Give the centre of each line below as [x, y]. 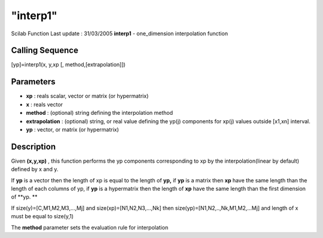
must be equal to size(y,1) [42, 216]
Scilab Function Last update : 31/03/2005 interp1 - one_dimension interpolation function [120, 33]
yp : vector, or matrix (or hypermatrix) [72, 129]
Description [33, 147]
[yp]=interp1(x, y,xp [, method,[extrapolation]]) [68, 65]
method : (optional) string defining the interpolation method [100, 113]
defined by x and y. [35, 169]
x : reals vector [44, 104]
